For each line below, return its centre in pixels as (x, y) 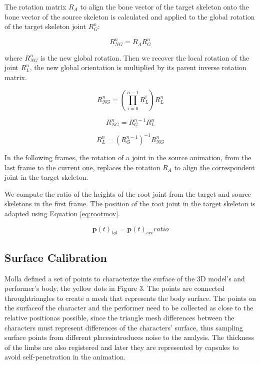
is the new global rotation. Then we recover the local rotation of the (145, 57)
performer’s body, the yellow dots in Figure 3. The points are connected (115, 288)
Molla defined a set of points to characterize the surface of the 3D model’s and (125, 278)
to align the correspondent (214, 167)
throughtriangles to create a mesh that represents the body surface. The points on (130, 298)
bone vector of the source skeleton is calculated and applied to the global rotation (130, 16)
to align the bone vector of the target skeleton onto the (164, 7)
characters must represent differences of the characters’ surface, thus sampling (124, 327)
